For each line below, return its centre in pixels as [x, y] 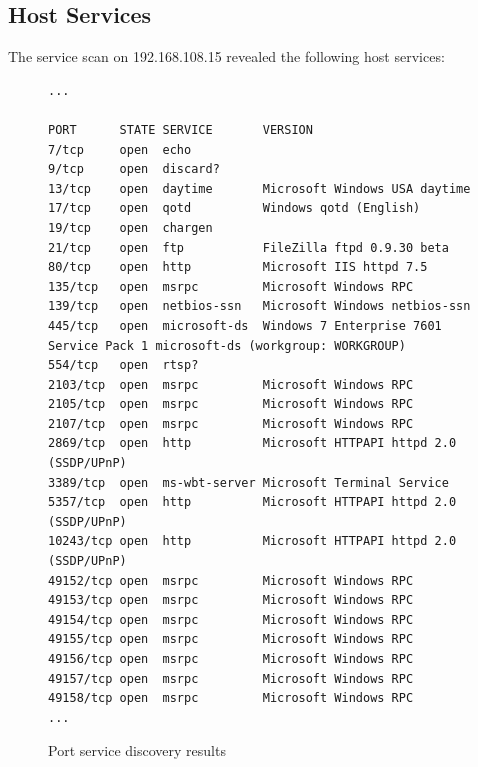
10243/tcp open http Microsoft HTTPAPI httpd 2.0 [252, 541]
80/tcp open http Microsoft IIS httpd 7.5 [238, 267]
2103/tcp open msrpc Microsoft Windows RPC [231, 384]
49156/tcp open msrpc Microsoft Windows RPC [231, 659]
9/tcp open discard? [134, 169]
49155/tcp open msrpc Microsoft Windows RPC [231, 639]
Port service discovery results [137, 750]
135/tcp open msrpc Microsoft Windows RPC [231, 286]
